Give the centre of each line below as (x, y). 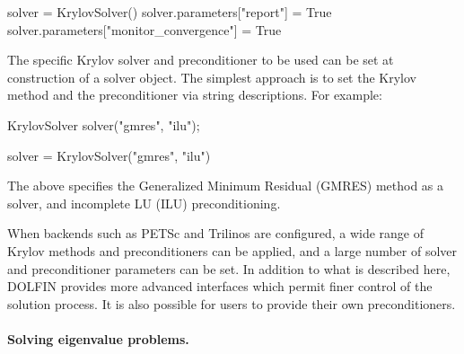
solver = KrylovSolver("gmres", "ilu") (109, 155)
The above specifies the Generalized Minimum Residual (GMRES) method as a (226, 186)
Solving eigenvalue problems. (98, 338)
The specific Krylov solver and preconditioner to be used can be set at (201, 60)
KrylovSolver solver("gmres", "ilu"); (104, 124)
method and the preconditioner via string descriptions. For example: (195, 95)
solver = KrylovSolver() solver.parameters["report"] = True (170, 12)
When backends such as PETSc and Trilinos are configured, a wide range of (216, 233)
